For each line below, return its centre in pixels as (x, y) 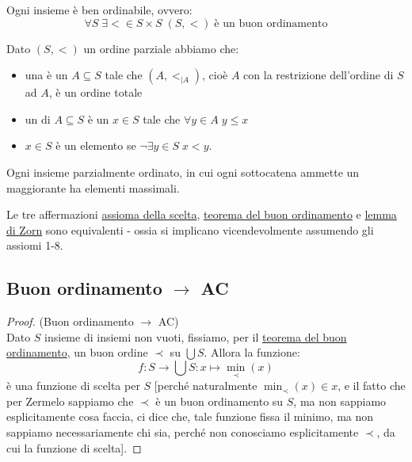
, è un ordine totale (95, 92)
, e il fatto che (372, 386)
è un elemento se (96, 145)
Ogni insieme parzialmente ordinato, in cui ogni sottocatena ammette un (183, 172)
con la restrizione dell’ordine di (319, 75)
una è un (46, 75)
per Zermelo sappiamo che (70, 401)
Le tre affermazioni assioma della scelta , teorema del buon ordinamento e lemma (202, 214)
